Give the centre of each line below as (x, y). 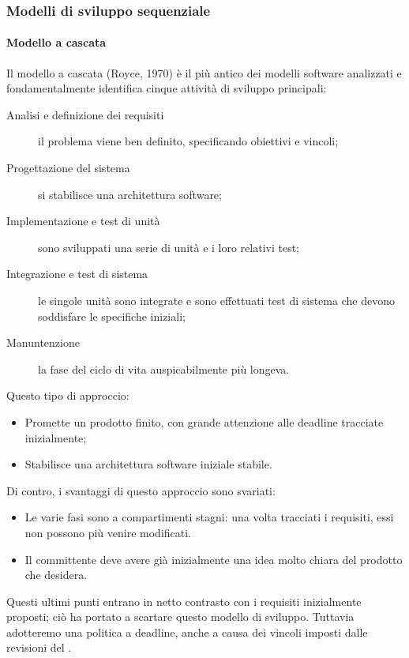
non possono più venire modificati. (108, 532)
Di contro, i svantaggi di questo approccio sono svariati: (141, 490)
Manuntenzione (43, 342)
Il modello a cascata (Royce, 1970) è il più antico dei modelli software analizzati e (204, 72)
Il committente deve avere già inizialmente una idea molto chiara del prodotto (214, 559)
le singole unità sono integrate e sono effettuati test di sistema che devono (216, 300)
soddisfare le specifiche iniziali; (112, 316)
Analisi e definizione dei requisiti (85, 114)
